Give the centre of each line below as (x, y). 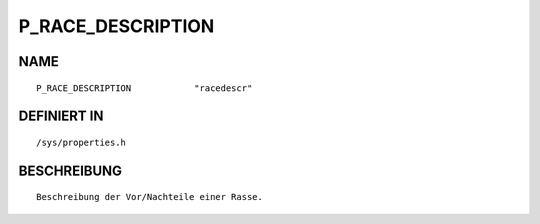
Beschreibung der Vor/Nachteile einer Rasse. (150, 197)
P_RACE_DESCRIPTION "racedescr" (144, 88)
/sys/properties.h (81, 142)
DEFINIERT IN (61, 116)
